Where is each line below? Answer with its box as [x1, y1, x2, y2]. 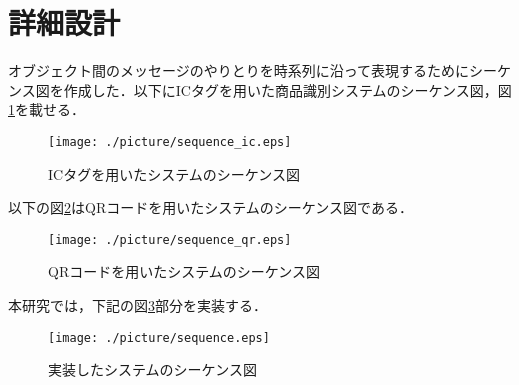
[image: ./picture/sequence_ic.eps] [48, 134, 292, 149]
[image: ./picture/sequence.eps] [48, 330, 270, 345]
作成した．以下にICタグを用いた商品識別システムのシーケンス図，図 [63, 79, 512, 100]
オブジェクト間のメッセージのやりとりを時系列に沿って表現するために [8, 60, 470, 81]
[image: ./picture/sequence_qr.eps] [48, 232, 292, 247]
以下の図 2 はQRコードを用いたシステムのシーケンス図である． [8, 197, 413, 218]
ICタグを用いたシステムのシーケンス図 [48, 163, 301, 184]
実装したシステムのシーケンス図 [48, 359, 257, 380]
